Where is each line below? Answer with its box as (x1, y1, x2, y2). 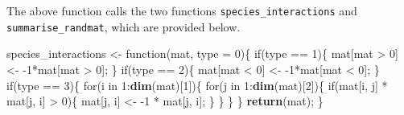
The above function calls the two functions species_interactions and (6, 2, 357, 18)
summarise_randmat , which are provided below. (6, 18, 241, 35)
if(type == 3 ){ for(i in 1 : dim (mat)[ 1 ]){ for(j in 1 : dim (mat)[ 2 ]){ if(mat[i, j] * (6, 76, 388, 93)
